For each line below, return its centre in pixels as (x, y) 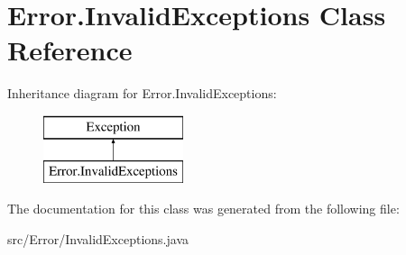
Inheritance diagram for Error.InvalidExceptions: (142, 93)
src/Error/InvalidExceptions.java (98, 238)
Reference (70, 50)
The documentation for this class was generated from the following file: (203, 209)
